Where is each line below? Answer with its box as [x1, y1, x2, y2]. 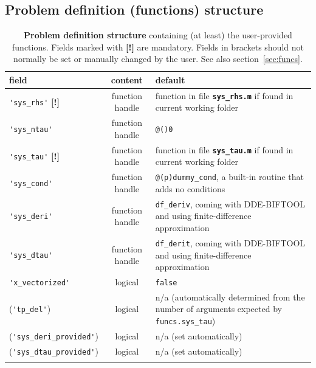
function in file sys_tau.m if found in [155, 143, 294, 156]
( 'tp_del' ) [9, 302, 51, 315]
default [155, 73, 185, 86]
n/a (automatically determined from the [155, 290, 305, 303]
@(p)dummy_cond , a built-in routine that [155, 170, 304, 183]
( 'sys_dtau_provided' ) [9, 344, 98, 357]
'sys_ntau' [9, 125, 53, 134]
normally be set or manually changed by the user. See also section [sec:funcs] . [13, 52, 303, 65]
